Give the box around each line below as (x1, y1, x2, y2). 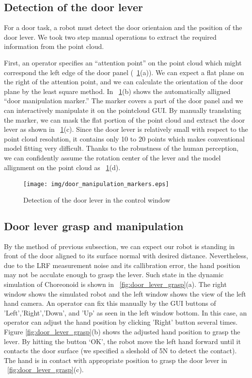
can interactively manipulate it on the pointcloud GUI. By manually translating (4, 105, 241, 115)
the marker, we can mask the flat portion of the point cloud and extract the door (4, 114, 245, 125)
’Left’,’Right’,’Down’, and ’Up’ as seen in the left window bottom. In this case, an (4, 307, 247, 317)
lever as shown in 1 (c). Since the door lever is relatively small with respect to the (4, 124, 248, 134)
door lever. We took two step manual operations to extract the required (4, 31, 217, 42)
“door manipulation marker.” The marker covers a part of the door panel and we (4, 95, 243, 106)
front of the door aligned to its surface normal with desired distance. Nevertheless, (4, 251, 248, 261)
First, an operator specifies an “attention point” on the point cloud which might (4, 57, 242, 67)
